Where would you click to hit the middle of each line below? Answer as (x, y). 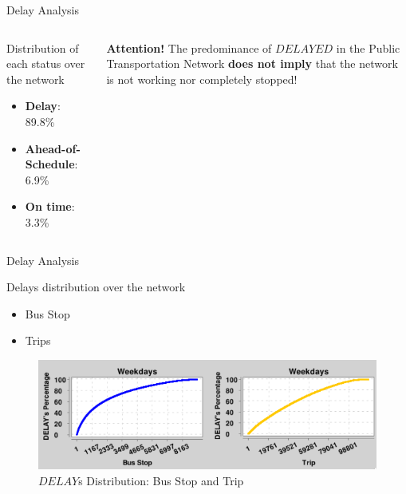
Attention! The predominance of (189, 47)
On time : (50, 206)
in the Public (368, 47)
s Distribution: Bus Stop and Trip (161, 480)
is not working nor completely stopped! (202, 79)
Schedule (50, 164)
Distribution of (43, 47)
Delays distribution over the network (96, 287)
